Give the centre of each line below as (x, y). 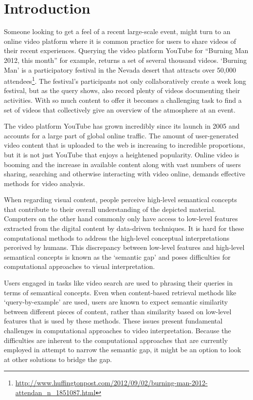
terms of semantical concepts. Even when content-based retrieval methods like (120, 292)
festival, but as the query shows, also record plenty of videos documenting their (122, 90)
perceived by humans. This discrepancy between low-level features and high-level (124, 247)
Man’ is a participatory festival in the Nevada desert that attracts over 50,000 (120, 69)
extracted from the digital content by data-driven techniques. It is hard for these (124, 228)
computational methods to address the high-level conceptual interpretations (117, 238)
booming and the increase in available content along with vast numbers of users (122, 164)
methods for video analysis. (45, 183)
